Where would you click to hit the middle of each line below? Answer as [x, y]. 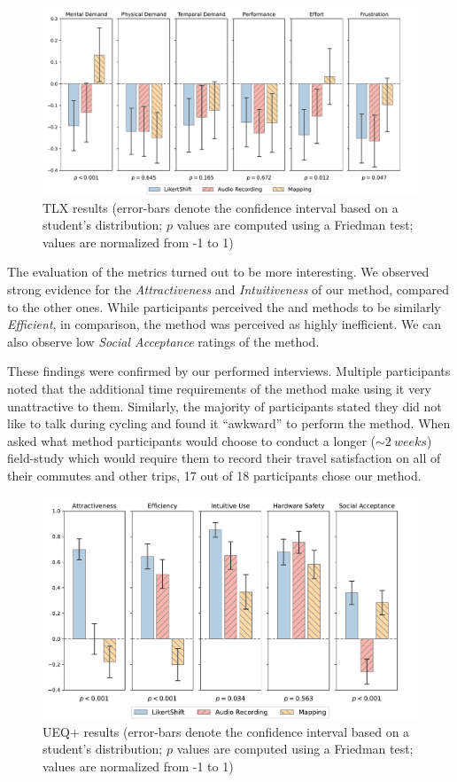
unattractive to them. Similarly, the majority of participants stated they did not [225, 406]
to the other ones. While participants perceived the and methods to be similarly [224, 306]
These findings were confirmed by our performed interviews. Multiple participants [229, 371]
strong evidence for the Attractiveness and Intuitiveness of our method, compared [228, 289]
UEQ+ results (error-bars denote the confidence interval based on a [226, 731]
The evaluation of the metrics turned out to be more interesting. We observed [218, 272]
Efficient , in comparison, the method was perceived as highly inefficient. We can [225, 324]
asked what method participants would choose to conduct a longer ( [192, 440]
